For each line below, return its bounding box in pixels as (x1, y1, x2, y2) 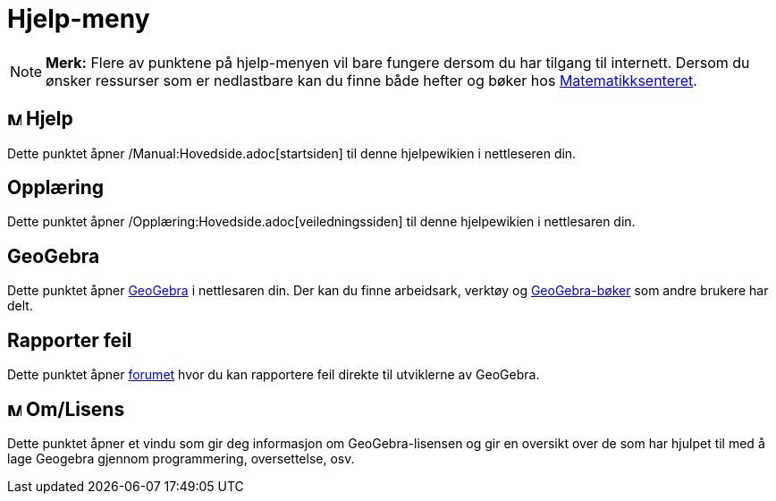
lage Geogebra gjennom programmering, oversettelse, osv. (7, 450, 355, 466)
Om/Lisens (25, 397, 125, 420)
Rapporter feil (7, 328, 132, 352)
